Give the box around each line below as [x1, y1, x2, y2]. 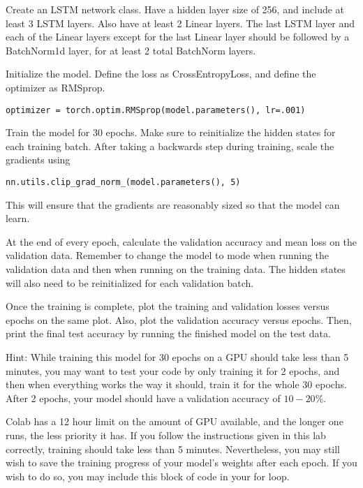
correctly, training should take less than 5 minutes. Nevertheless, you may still [6, 441, 341, 456]
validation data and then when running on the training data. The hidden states [6, 262, 346, 276]
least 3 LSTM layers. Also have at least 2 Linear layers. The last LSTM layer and [6, 15, 355, 30]
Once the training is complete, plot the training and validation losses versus [6, 299, 329, 313]
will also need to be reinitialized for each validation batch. [6, 275, 254, 290]
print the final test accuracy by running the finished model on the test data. [6, 326, 331, 341]
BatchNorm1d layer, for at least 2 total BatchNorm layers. [6, 43, 256, 57]
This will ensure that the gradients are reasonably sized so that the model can [6, 197, 340, 212]
